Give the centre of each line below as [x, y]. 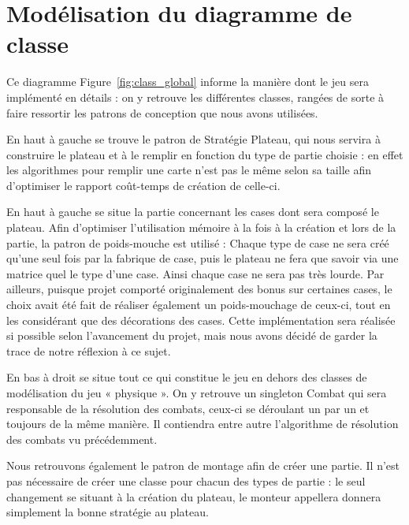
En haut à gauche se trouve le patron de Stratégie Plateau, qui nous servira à [193, 139]
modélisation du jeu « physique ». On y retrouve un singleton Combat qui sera [197, 393]
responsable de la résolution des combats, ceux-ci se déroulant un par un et [188, 408]
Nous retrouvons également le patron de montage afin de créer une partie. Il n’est [203, 465]
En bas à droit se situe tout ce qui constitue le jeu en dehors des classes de [187, 377]
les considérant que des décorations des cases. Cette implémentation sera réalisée [201, 320]
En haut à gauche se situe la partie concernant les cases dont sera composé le [193, 212]
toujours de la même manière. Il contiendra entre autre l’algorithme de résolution [203, 424]
